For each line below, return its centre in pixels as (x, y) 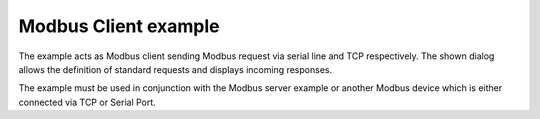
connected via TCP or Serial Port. (87, 102)
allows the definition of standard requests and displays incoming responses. (175, 69)
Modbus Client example (119, 26)
